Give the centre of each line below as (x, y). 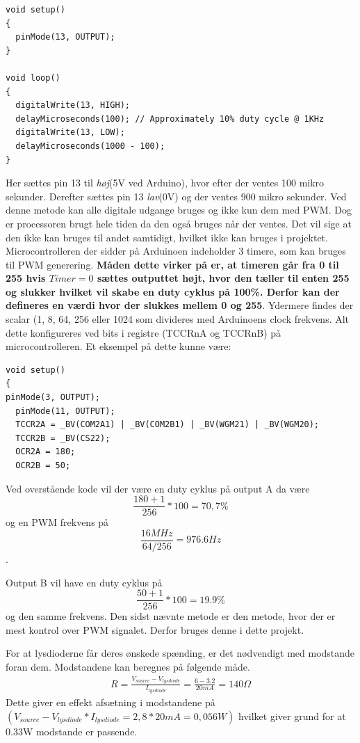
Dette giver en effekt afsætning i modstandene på (111, 702)
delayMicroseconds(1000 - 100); (90, 146)
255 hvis (26, 278)
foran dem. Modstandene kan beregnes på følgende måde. (128, 666)
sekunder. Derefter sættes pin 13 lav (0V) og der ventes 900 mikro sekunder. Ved (176, 196)
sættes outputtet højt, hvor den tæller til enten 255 (223, 278)
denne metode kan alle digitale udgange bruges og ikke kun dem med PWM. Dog (179, 210)
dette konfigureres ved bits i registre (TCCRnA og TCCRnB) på (144, 332)
